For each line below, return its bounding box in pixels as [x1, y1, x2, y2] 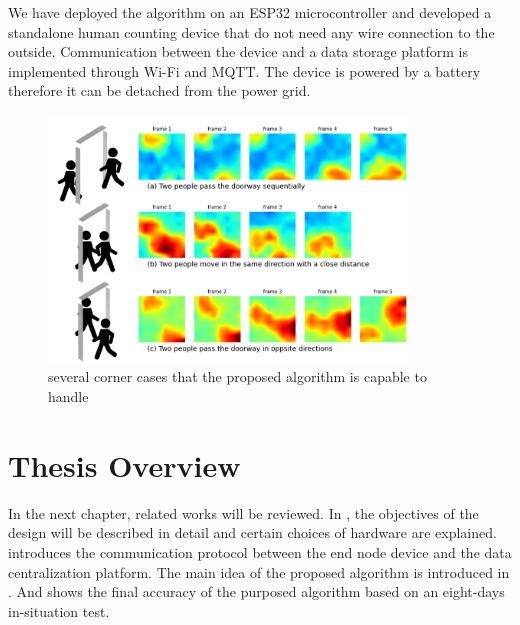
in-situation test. [8, 600, 110, 621]
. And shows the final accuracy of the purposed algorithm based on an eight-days [8, 581, 505, 602]
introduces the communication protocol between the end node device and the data [8, 541, 512, 562]
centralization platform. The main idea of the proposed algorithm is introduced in [8, 561, 510, 582]
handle [48, 386, 89, 407]
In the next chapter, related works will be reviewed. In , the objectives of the [8, 502, 479, 523]
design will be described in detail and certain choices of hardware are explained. [8, 522, 497, 543]
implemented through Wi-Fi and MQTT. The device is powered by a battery [8, 60, 481, 81]
